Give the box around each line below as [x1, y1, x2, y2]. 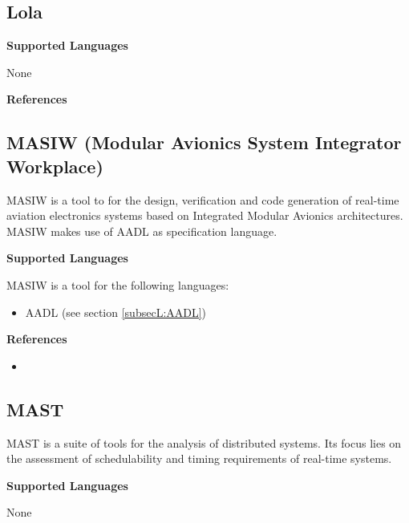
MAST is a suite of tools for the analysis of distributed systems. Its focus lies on [6, 434, 402, 451]
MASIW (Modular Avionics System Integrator [6, 130, 402, 155]
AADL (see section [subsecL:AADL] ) [25, 303, 207, 320]
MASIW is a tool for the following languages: [6, 276, 229, 293]
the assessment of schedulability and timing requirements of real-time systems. [6, 450, 392, 467]
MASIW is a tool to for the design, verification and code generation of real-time [6, 191, 399, 208]
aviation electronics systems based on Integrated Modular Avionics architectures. [6, 207, 403, 224]
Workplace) [6, 153, 103, 178]
